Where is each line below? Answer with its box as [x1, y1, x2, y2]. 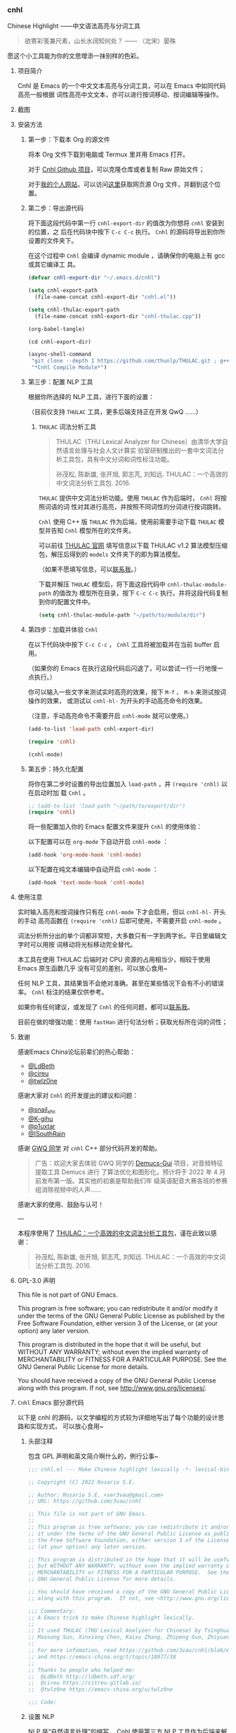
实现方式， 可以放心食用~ [29, 1422, 104, 1430]
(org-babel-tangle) [27, 325, 86, 332]
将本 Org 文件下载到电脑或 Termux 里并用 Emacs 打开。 [27, 150, 190, 159]
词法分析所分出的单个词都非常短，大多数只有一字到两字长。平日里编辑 [17, 931, 221, 940]
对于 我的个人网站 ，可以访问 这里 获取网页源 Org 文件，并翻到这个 [27, 180, 215, 189]
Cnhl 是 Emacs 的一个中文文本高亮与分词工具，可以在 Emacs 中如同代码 [17, 82, 226, 90]
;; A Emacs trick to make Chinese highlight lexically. [27, 1614, 195, 1621]
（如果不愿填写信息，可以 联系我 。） [38, 565, 140, 574]
